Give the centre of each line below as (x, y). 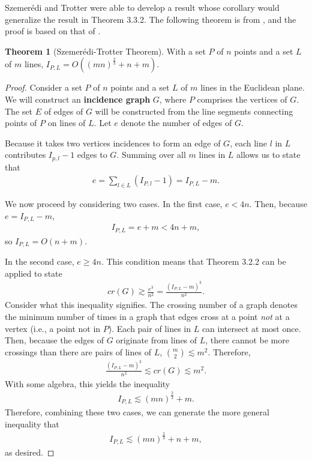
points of (21, 123)
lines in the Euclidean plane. (253, 87)
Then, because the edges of (55, 340)
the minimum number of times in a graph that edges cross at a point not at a (147, 317)
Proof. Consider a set (43, 87)
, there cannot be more (247, 340)
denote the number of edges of (176, 123)
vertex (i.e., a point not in (53, 328)
